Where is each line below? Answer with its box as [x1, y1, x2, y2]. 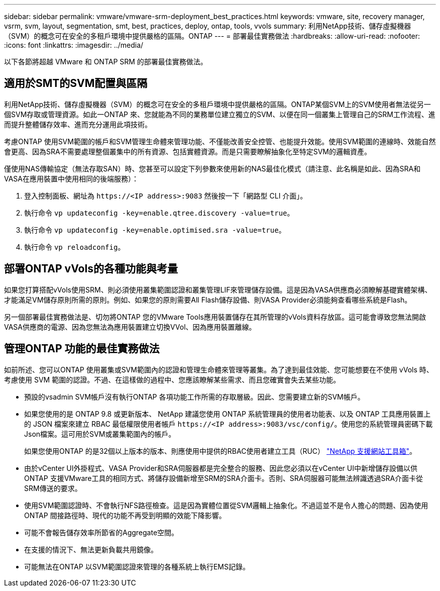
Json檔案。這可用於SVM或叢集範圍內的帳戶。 [24, 429, 176, 438]
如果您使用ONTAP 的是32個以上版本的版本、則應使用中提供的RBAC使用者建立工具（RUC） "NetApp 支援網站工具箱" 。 [24, 446, 417, 455]
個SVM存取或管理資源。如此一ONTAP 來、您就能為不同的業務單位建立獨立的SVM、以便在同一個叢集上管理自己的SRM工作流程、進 [4, 110, 435, 119]
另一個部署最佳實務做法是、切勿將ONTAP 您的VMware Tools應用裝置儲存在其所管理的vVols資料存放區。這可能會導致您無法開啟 [4, 312, 426, 321]
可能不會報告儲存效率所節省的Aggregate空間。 [24, 528, 179, 537]
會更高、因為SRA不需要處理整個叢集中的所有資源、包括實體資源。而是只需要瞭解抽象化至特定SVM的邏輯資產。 [4, 147, 371, 156]
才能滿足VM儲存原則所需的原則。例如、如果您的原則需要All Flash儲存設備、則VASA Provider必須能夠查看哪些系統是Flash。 [4, 295, 412, 304]
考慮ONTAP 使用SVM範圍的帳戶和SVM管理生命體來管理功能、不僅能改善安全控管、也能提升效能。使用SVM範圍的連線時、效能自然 [4, 137, 436, 146]
